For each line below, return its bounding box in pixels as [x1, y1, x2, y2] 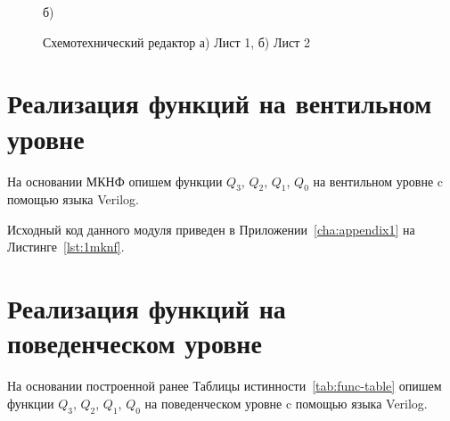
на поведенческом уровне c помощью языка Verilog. [144, 393, 428, 412]
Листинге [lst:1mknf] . [7, 237, 125, 256]
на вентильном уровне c [313, 171, 444, 190]
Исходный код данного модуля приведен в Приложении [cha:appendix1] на [7, 219, 415, 238]
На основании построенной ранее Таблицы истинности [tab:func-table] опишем [7, 376, 442, 395]
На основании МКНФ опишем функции [7, 171, 223, 190]
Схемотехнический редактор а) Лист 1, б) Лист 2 [43, 32, 310, 51]
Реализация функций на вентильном [7, 85, 432, 121]
